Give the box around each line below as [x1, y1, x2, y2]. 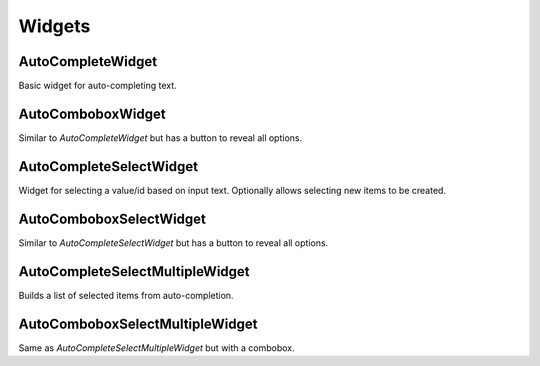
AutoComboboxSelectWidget [18, 210, 207, 227]
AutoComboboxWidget [18, 105, 166, 122]
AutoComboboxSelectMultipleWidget [18, 315, 258, 332]
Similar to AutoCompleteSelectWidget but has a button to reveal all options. [18, 236, 329, 249]
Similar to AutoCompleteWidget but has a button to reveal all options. [18, 131, 303, 144]
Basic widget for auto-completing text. [18, 80, 177, 92]
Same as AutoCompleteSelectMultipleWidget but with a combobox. [18, 341, 295, 354]
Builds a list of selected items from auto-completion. [18, 289, 234, 301]
